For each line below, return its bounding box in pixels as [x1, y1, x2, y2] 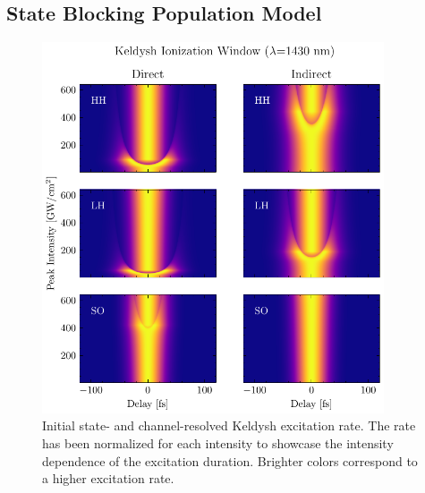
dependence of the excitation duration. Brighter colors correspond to [42, 451, 418, 470]
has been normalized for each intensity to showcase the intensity [42, 433, 394, 452]
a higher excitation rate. [42, 469, 174, 488]
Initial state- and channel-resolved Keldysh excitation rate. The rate [42, 416, 416, 435]
